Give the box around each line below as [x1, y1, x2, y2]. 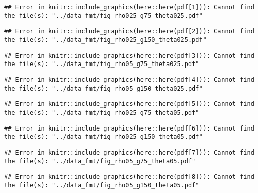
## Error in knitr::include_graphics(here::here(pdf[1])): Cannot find [4, 4, 254, 11]
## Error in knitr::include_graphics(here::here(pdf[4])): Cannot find [4, 76, 254, 83]
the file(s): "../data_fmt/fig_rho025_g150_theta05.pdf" [4, 133, 203, 141]
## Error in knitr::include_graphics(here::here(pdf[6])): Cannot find [4, 124, 254, 132]
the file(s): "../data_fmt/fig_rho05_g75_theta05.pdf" [4, 157, 196, 165]
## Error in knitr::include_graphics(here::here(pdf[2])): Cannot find [4, 28, 254, 35]
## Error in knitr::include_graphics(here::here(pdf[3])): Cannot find [4, 52, 254, 59]
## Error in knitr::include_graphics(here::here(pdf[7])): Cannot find [4, 148, 254, 156]
